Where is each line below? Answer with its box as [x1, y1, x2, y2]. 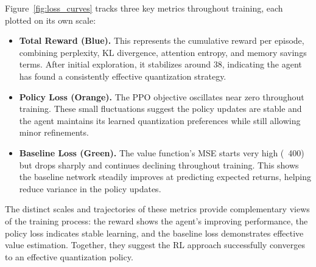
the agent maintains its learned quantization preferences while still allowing [19, 114, 301, 127]
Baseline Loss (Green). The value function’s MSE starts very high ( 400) [19, 146, 304, 159]
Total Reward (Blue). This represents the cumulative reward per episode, [19, 34, 304, 47]
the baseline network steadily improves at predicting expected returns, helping [19, 170, 312, 183]
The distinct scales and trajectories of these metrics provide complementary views [5, 203, 310, 215]
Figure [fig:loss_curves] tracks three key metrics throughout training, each [5, 2, 283, 14]
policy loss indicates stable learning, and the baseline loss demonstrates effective [5, 226, 304, 239]
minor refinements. [19, 126, 89, 139]
